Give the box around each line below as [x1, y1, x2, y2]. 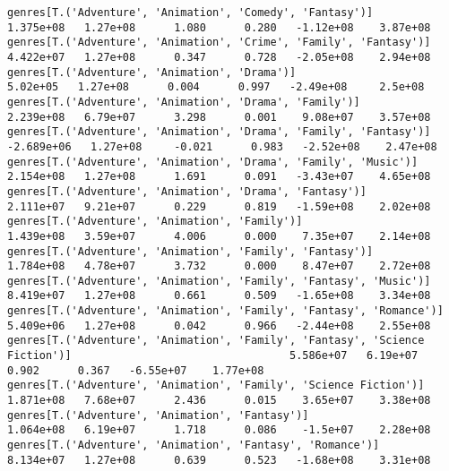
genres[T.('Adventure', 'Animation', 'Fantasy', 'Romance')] [7, 439, 380, 452]
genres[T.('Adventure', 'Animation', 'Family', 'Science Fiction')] [7, 379, 425, 392]
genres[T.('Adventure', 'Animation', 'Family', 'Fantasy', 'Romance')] [7, 304, 444, 318]
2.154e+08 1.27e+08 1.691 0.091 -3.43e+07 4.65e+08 [7, 170, 431, 184]
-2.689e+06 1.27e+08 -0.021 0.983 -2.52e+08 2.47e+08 [7, 140, 437, 153]
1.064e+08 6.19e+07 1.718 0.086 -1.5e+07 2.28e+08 [7, 424, 431, 437]
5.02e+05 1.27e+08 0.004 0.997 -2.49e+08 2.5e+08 [7, 81, 425, 94]
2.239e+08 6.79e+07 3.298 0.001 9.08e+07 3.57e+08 [7, 110, 431, 124]
